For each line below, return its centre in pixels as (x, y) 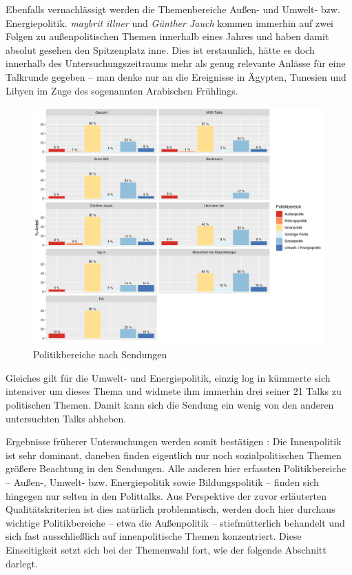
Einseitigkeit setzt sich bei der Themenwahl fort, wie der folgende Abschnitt (166, 549)
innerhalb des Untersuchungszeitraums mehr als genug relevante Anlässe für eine (176, 63)
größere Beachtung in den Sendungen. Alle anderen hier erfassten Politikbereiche (176, 468)
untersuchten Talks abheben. (66, 418)
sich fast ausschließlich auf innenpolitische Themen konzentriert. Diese (154, 536)
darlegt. (22, 563)
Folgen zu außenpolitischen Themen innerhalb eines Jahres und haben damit (167, 36)
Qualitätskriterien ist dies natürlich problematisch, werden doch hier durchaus (170, 509)
